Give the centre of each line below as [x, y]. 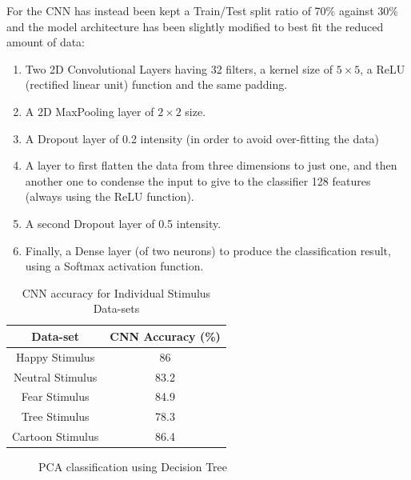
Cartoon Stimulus [56, 436]
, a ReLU [383, 68]
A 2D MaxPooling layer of [90, 111]
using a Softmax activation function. [114, 266]
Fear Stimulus [55, 396]
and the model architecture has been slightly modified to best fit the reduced [195, 26]
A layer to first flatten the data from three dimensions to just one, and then [211, 165]
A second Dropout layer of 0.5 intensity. [123, 223]
